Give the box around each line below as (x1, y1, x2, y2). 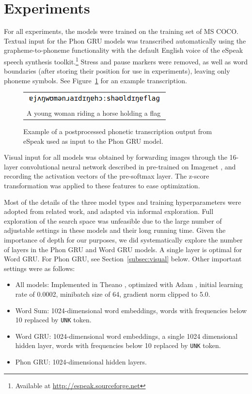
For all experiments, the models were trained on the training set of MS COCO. (4, 26, 239, 36)
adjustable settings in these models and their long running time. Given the (4, 225, 226, 235)
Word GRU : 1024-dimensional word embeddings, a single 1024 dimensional (15, 331, 238, 341)
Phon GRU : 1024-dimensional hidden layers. (15, 357, 147, 367)
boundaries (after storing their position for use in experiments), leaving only (4, 66, 230, 76)
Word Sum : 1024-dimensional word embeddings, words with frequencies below (15, 305, 247, 315)
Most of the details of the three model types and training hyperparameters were (4, 197, 241, 207)
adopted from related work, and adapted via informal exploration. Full (4, 206, 214, 216)
